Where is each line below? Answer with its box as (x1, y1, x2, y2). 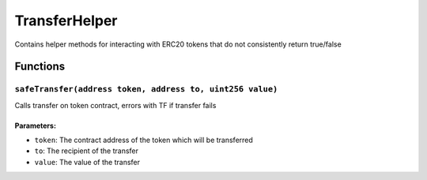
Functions (14, 60, 66, 73)
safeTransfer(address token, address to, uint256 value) (14, 84, 278, 95)
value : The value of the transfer (34, 157, 141, 167)
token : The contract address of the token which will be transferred (34, 135, 253, 145)
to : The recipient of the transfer (34, 146, 138, 156)
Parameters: (14, 121, 57, 130)
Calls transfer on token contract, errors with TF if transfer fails (14, 100, 217, 110)
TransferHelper (14, 12, 118, 29)
